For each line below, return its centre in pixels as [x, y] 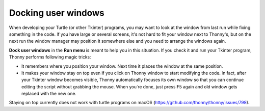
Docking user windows [57, 13]
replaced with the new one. [49, 94]
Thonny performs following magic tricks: [50, 57]
